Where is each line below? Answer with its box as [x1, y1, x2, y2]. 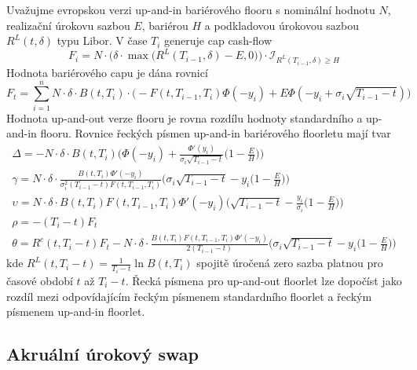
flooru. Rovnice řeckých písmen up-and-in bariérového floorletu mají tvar [40, 125, 391, 141]
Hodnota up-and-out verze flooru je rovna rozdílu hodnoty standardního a [6, 109, 363, 126]
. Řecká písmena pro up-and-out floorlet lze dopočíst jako [125, 272, 402, 288]
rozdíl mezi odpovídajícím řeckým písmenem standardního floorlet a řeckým [6, 288, 372, 304]
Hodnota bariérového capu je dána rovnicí [6, 64, 208, 81]
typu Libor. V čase [57, 32, 148, 49]
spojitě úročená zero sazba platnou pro [196, 255, 383, 271]
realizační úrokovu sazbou [6, 16, 130, 33]
